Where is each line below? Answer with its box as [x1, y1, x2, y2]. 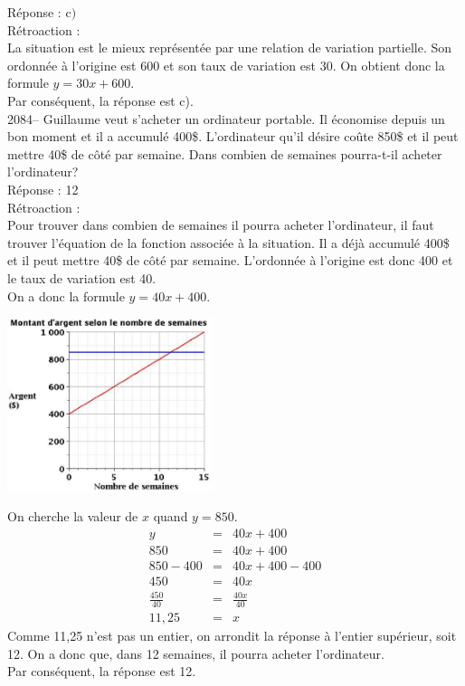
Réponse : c [7, 3, 71, 21]
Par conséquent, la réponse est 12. [7, 662, 196, 681]
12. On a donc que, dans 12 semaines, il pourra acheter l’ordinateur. [7, 643, 384, 662]
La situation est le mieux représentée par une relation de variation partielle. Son [7, 38, 452, 57]
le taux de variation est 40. [7, 268, 157, 287]
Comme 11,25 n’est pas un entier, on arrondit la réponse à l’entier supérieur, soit [7, 626, 457, 645]
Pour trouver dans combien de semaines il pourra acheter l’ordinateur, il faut [7, 215, 434, 234]
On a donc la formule [7, 286, 125, 305]
